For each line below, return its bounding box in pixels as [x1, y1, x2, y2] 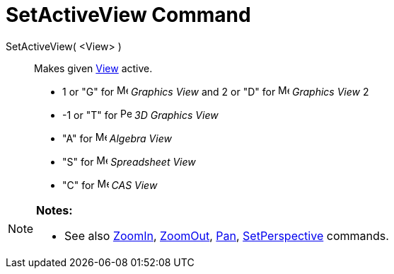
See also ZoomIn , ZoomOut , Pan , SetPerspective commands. [64, 228, 389, 243]
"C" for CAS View [62, 178, 158, 191]
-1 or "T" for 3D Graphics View [62, 108, 219, 121]
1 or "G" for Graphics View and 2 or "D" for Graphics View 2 [62, 85, 369, 98]
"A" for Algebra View [62, 132, 172, 144]
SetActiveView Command [6, 3, 251, 27]
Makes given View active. [34, 62, 153, 74]
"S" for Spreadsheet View [62, 155, 196, 168]
